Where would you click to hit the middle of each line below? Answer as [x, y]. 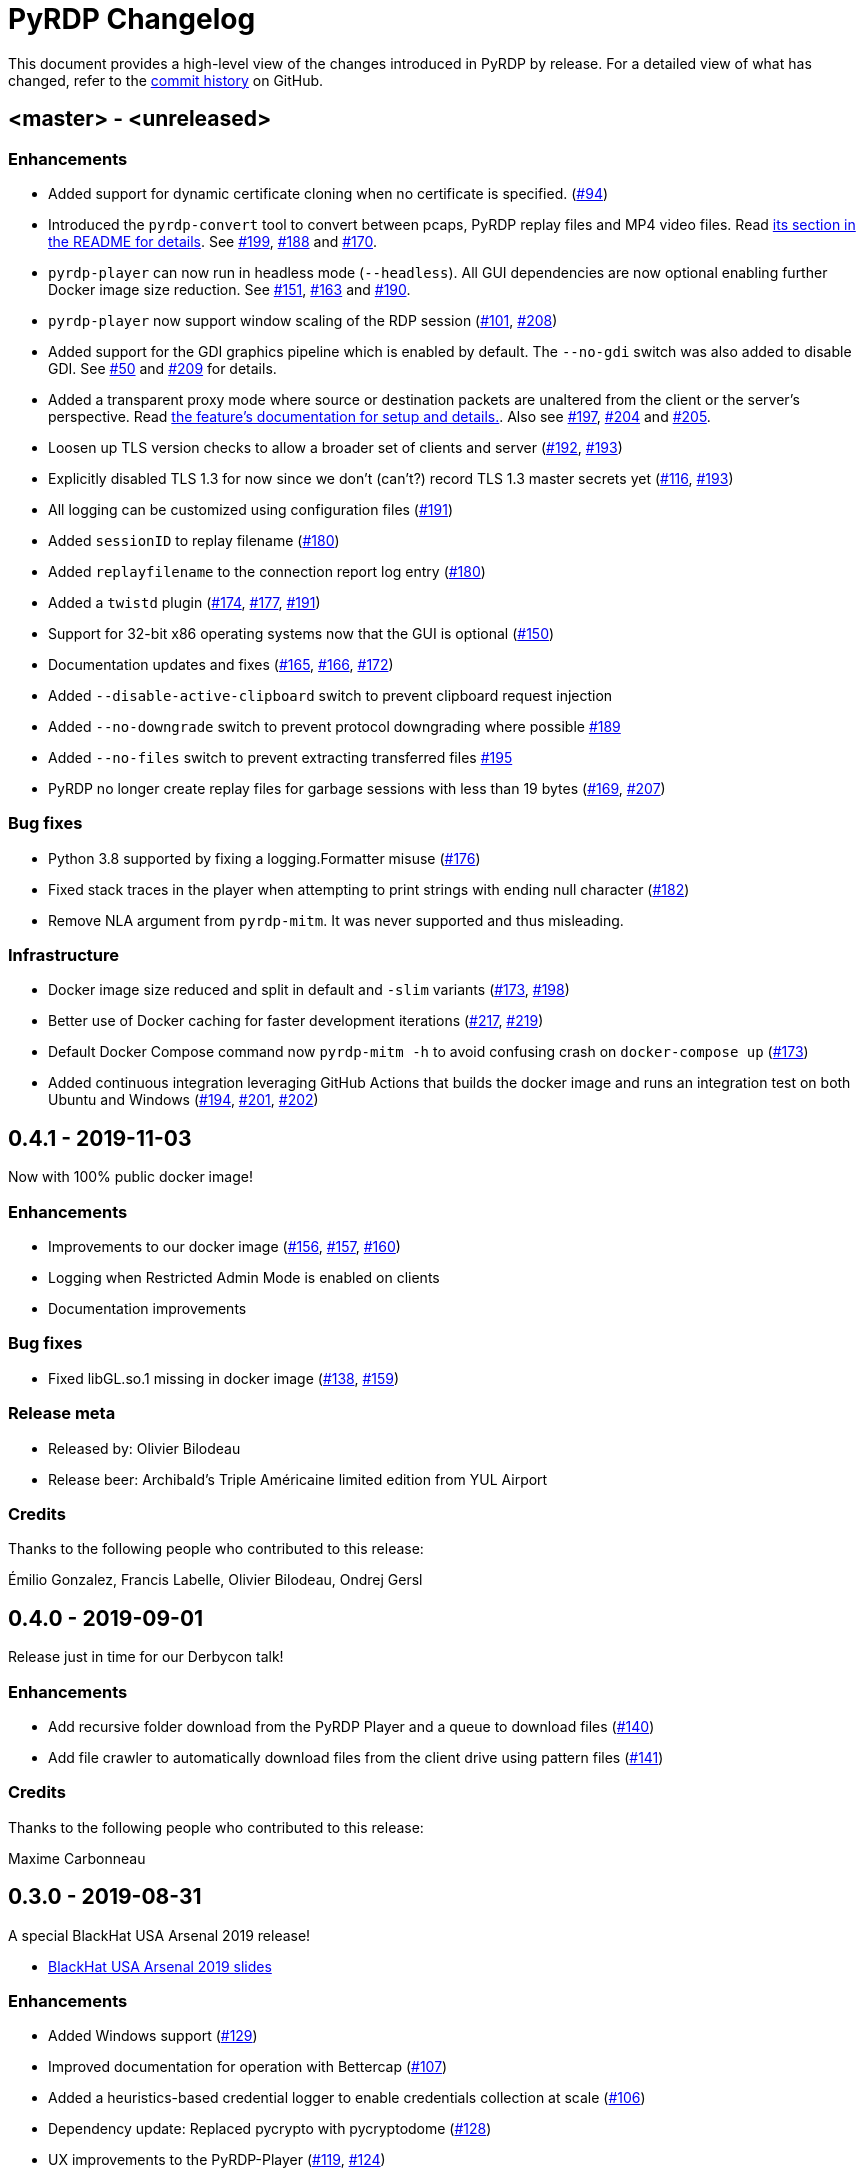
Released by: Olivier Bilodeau [144, 1448]
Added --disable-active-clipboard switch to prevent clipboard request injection [330, 695]
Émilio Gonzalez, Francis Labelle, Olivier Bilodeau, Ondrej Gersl [215, 1580]
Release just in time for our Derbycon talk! [146, 1657]
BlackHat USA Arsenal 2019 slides [160, 1966]
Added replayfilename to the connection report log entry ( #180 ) [267, 571]
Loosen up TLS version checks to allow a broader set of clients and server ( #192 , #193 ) [335, 447]
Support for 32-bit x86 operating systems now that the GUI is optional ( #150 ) [301, 633]
